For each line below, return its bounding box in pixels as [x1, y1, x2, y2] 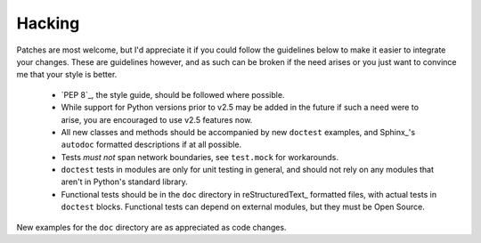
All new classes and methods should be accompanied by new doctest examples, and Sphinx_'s [61, 126, 416, 137]
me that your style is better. [16, 69, 118, 80]
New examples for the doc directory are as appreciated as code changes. [16, 222, 287, 232]
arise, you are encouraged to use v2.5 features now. [61, 114, 253, 125]
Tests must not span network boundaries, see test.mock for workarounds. [61, 151, 338, 162]
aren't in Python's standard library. [61, 176, 189, 187]
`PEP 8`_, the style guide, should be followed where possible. [61, 89, 285, 100]
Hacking [16, 13, 80, 33]
